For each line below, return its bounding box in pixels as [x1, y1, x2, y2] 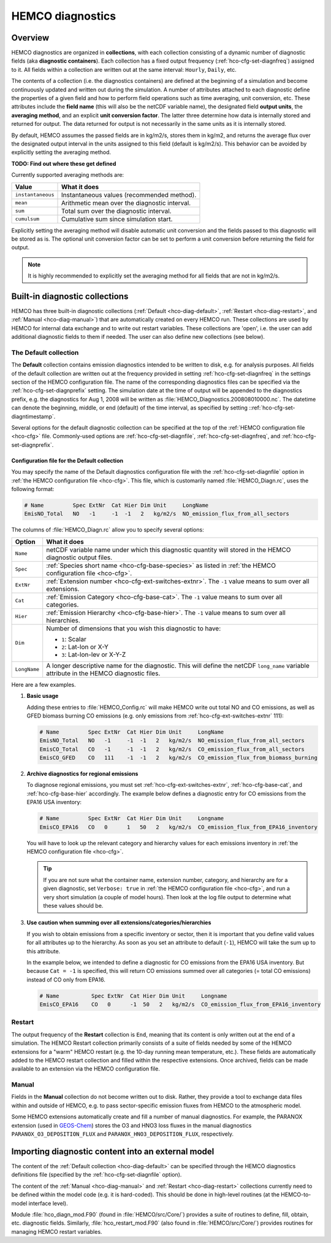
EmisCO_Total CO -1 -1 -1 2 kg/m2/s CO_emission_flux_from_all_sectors [39, 746, 305, 753]
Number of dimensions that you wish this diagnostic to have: [46, 624, 221, 632]
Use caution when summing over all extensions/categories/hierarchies [26, 919, 211, 926]
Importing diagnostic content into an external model [11, 1146, 215, 1156]
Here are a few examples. [11, 681, 76, 688]
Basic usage [26, 692, 59, 700]
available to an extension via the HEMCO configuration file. [11, 1065, 161, 1072]
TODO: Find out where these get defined [11, 160, 116, 167]
